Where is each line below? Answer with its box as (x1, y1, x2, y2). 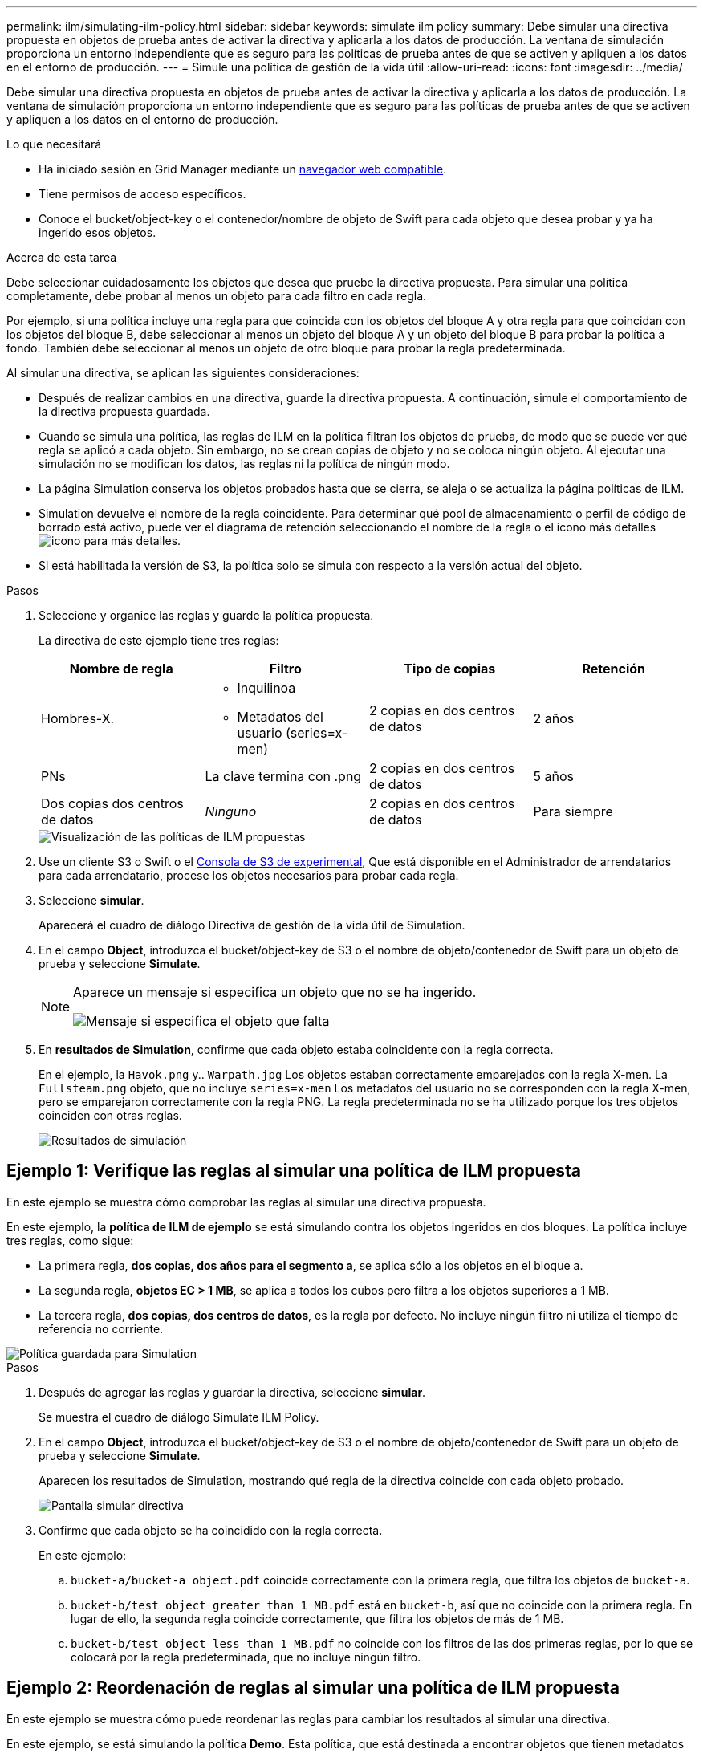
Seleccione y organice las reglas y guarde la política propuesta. (39, 608, 374, 622)
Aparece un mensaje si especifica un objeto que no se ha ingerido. (73, 984, 477, 1000)
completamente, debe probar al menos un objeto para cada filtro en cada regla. (6, 289, 427, 303)
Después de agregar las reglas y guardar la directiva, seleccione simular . (39, 1385, 426, 1399)
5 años (533, 768, 574, 784)
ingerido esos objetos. (39, 226, 156, 239)
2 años (533, 710, 575, 726)
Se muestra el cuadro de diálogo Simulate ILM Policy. (39, 1409, 319, 1424)
